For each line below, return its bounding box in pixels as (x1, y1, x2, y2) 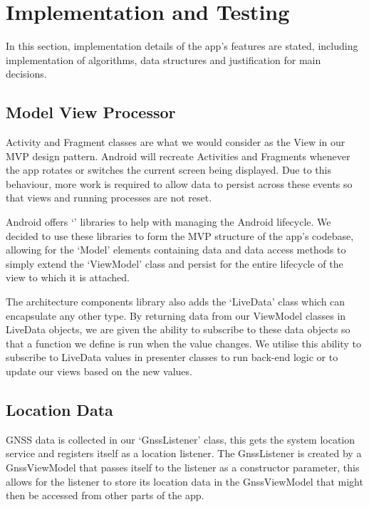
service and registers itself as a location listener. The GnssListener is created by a (6, 446, 362, 461)
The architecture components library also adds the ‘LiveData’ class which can (6, 294, 345, 309)
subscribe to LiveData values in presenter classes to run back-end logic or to (6, 350, 338, 365)
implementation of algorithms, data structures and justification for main (6, 52, 321, 67)
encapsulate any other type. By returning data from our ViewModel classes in (6, 308, 346, 323)
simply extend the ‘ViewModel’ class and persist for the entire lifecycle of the (6, 256, 343, 271)
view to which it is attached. (6, 270, 130, 285)
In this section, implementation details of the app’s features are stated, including (6, 38, 358, 53)
